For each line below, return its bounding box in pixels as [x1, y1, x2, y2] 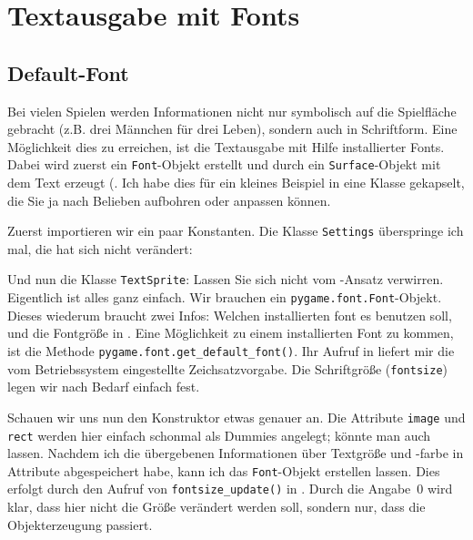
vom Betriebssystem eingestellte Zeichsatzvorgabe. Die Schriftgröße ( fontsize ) [7, 359, 448, 378]
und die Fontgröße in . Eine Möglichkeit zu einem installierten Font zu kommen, [7, 323, 454, 342]
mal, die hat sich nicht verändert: [7, 239, 193, 258]
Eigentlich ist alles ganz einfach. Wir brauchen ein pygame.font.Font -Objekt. [7, 288, 442, 307]
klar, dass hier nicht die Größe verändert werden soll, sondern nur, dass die [7, 497, 426, 516]
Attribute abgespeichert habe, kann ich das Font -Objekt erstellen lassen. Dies [7, 461, 440, 480]
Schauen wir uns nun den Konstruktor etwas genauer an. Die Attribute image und [7, 407, 466, 426]
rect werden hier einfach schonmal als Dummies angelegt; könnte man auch [7, 425, 431, 444]
